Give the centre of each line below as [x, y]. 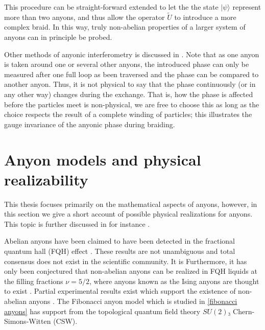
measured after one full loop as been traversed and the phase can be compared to [131, 74]
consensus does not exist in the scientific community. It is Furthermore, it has [126, 261]
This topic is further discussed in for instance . [77, 223]
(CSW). [65, 321]
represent [247, 7]
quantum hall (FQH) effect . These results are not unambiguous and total [120, 251]
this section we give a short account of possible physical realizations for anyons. [128, 214]
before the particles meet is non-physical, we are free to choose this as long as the [132, 104]
